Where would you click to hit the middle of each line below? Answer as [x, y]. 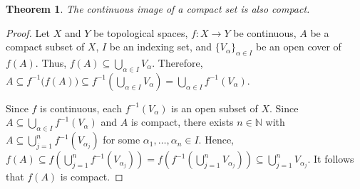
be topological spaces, [140, 32]
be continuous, [265, 32]
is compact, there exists [182, 122]
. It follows [331, 159]
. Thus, [51, 62]
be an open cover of [299, 47]
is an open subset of [215, 108]
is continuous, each [81, 108]
